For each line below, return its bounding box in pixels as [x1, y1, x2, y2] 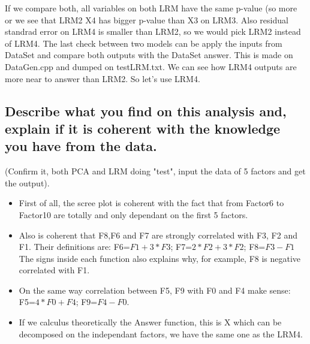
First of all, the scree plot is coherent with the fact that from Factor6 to [19, 197, 284, 209]
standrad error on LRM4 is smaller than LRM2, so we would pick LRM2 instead [5, 25, 301, 38]
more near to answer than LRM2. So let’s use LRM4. [5, 72, 200, 85]
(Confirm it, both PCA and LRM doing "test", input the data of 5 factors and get [5, 165, 306, 177]
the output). [5, 176, 50, 189]
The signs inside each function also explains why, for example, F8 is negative [19, 252, 301, 264]
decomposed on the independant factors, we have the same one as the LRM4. [19, 327, 303, 340]
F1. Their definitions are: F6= [19, 240, 130, 253]
